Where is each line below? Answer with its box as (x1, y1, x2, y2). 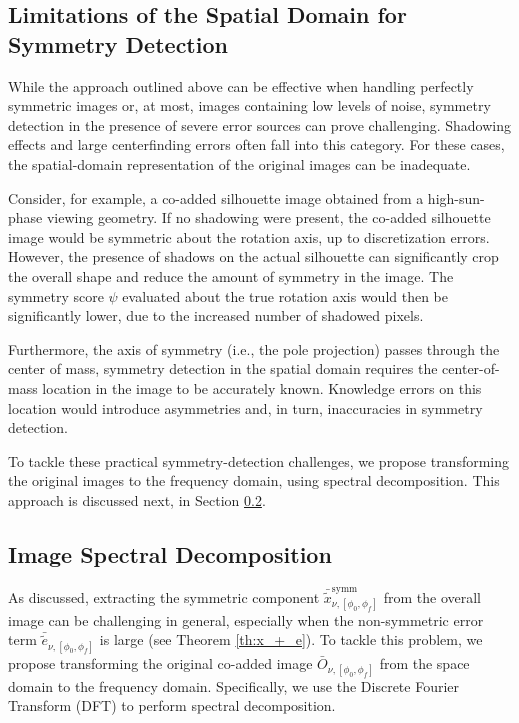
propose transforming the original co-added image (8, 652, 313, 673)
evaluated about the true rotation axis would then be (122, 285, 449, 306)
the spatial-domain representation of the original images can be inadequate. (8, 153, 471, 174)
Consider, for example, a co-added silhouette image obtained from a (8, 187, 424, 208)
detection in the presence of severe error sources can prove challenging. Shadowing (8, 114, 511, 135)
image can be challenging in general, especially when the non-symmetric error (8, 609, 484, 630)
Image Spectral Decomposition (8, 538, 332, 569)
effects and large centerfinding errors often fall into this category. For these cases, (8, 134, 505, 155)
